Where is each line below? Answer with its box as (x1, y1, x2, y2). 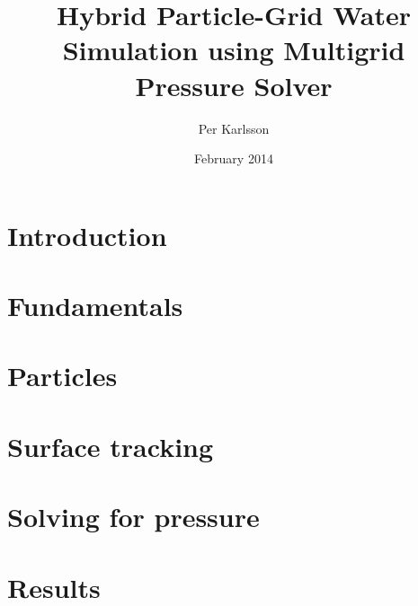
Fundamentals (7, 287, 183, 324)
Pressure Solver (135, 66, 333, 103)
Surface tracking (7, 427, 214, 464)
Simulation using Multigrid (62, 31, 405, 68)
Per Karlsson (198, 119, 270, 137)
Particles (7, 357, 118, 394)
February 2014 (194, 149, 273, 168)
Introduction (7, 216, 167, 253)
